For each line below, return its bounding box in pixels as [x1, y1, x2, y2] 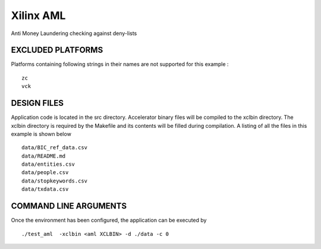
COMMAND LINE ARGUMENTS [11, 201, 127, 211]
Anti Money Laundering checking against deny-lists [11, 30, 137, 37]
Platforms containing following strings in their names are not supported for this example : [11, 61, 229, 68]
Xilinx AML [11, 9, 66, 22]
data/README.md [21, 152, 66, 159]
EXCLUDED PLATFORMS [11, 45, 103, 55]
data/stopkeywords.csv [21, 177, 88, 184]
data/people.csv [21, 169, 69, 176]
